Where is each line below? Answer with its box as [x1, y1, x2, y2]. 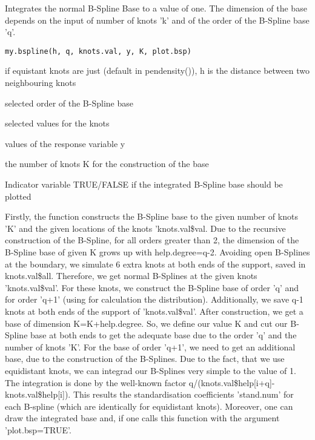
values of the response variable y [5, 137, 125, 149]
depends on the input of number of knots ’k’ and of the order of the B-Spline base [5, 13, 310, 26]
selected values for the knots [5, 117, 110, 130]
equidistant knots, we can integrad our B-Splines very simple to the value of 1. [5, 364, 296, 376]
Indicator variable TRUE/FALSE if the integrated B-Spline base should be [5, 178, 283, 190]
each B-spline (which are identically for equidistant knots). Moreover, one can [5, 399, 293, 412]
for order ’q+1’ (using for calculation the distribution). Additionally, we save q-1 [5, 293, 303, 306]
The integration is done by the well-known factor [5, 376, 187, 389]
